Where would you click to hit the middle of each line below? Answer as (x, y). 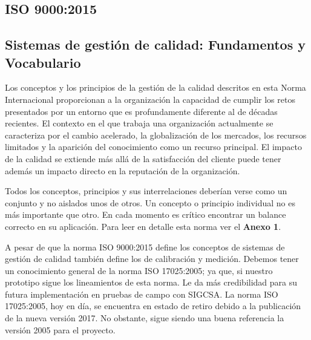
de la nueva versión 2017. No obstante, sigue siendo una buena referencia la (145, 318)
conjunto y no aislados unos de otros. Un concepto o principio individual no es (150, 202)
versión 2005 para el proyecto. (60, 329)
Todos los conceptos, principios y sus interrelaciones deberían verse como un (146, 191)
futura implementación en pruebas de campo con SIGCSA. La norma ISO (142, 294)
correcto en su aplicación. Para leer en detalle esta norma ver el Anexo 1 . (143, 226)
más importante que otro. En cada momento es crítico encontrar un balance (146, 214)
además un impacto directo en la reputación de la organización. (123, 170)
